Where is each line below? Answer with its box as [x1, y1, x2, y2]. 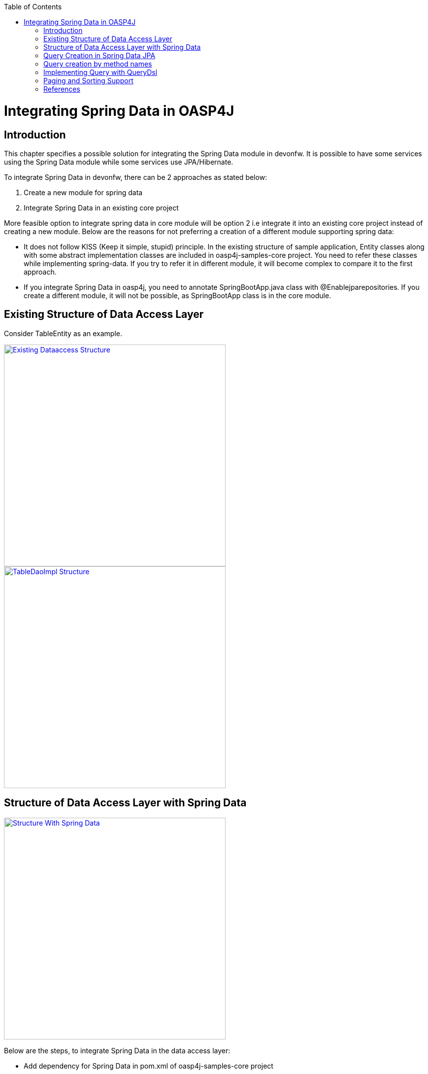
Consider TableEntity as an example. [4, 329, 122, 338]
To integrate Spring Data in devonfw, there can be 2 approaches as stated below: [4, 173, 267, 181]
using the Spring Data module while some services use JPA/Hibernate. [4, 157, 233, 166]
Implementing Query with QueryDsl [43, 68, 158, 76]
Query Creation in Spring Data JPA [43, 51, 156, 60]
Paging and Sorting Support [43, 76, 133, 85]
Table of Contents [4, 2, 62, 11]
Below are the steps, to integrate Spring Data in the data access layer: [4, 1046, 230, 1055]
